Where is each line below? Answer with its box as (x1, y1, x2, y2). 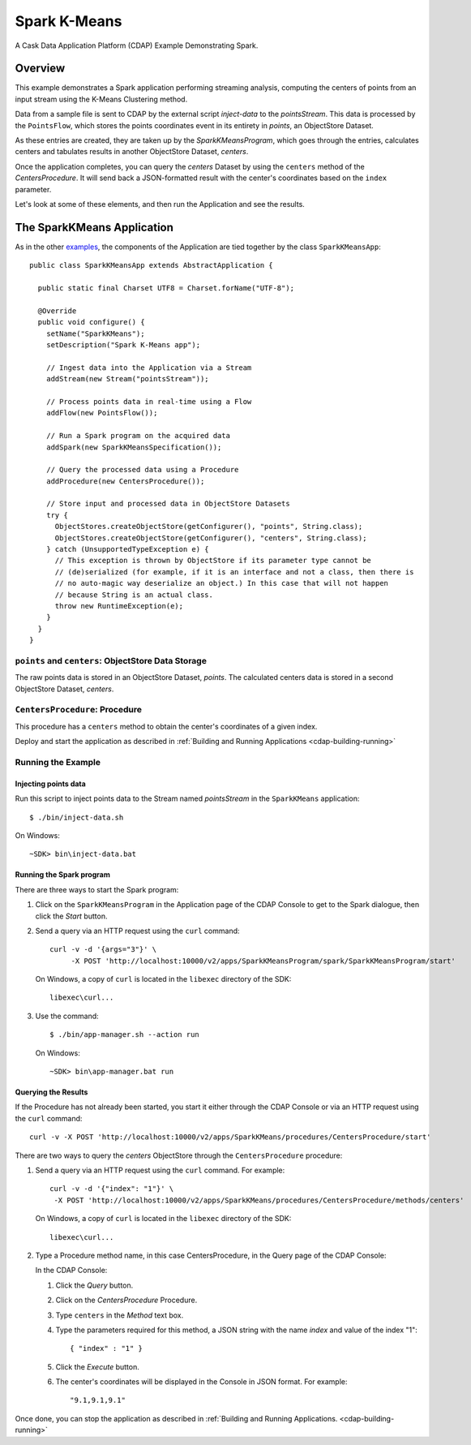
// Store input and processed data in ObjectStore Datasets (45, 499, 291, 509)
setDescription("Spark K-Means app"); (45, 341, 201, 349)
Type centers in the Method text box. (55, 1310, 184, 1320)
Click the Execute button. (55, 1361, 139, 1371)
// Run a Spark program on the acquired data (45, 431, 231, 441)
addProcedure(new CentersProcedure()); (45, 476, 205, 486)
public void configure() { (37, 317, 145, 327)
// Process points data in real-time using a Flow (45, 397, 252, 406)
